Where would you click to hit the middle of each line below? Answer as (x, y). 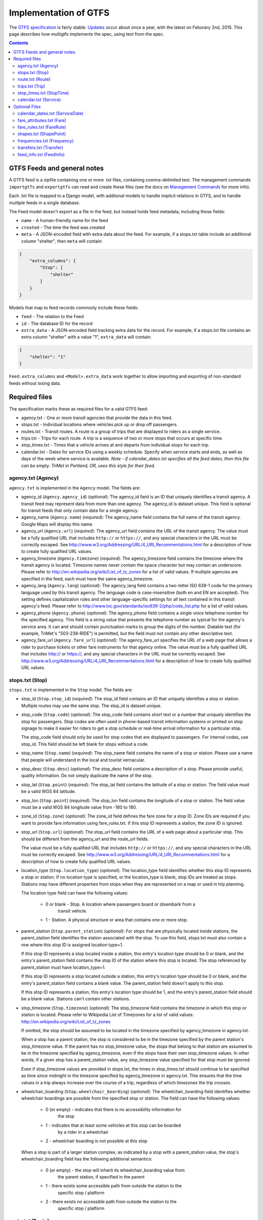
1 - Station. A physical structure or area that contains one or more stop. (117, 920)
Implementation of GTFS (59, 13)
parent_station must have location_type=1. (63, 967)
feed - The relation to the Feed (52, 317)
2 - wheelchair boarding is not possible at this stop (96, 1141)
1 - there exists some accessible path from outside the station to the (114, 1186)
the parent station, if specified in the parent (101, 1177)
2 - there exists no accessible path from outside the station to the (111, 1202)
